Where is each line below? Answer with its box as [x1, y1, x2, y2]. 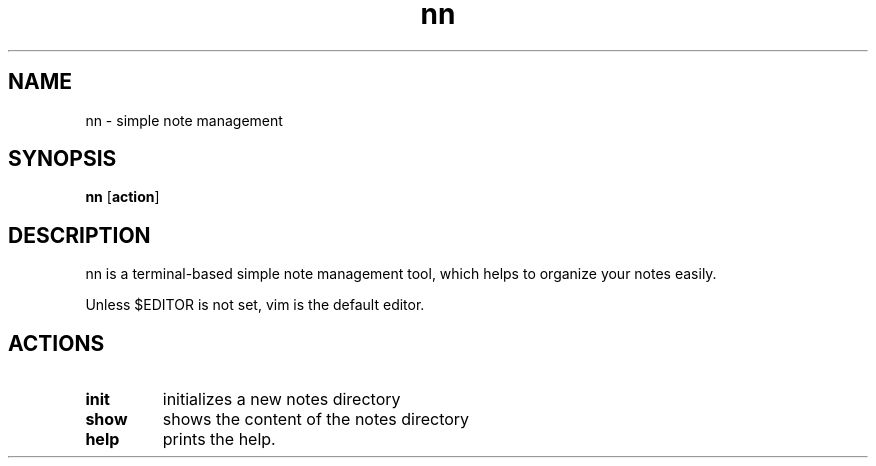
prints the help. [162, 429, 276, 450]
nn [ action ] [85, 188, 160, 206]
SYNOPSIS [8, 146, 117, 172]
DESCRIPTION [8, 222, 151, 248]
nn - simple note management [85, 111, 283, 129]
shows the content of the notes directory [162, 409, 470, 430]
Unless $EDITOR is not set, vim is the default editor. [85, 296, 425, 314]
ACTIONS [8, 330, 105, 356]
